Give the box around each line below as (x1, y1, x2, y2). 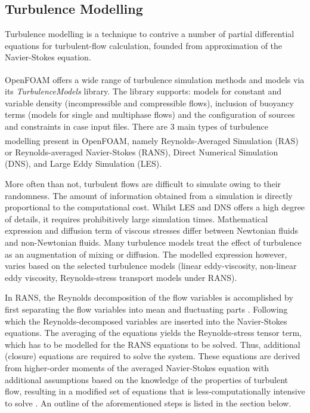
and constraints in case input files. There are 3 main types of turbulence (5, 120, 268, 133)
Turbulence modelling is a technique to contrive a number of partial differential (5, 27, 294, 40)
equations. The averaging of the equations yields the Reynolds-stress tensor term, (5, 326, 302, 339)
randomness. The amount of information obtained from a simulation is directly (5, 189, 293, 201)
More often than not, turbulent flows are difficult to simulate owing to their (5, 178, 281, 190)
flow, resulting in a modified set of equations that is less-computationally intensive (5, 385, 305, 397)
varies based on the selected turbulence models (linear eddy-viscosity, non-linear (5, 259, 297, 272)
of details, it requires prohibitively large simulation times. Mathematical (5, 212, 268, 225)
